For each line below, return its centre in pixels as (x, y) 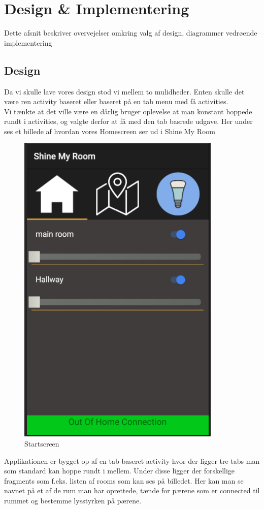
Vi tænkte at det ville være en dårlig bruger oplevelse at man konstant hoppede (128, 111)
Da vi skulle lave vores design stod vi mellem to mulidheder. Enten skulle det (124, 91)
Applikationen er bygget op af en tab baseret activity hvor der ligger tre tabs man (132, 460)
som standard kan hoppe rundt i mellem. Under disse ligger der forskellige (120, 471)
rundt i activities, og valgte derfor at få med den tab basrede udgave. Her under (128, 121)
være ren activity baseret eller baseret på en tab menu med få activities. (116, 101)
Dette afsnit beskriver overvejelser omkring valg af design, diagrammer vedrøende (131, 33)
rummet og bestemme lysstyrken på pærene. (73, 501)
